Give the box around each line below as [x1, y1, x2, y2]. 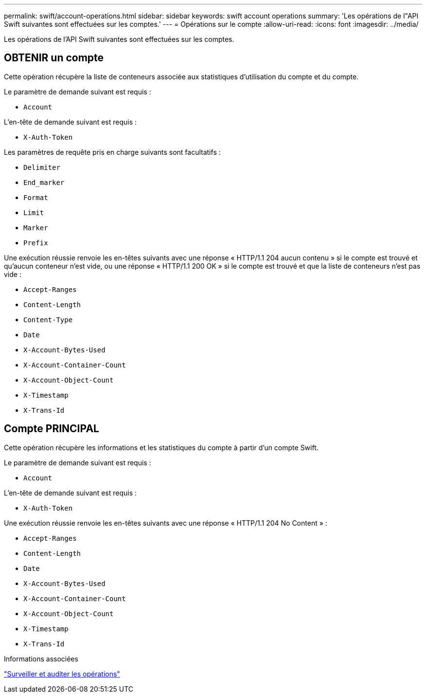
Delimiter [23, 163, 60, 171]
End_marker [23, 178, 65, 186]
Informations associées [4, 654, 78, 663]
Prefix [23, 238, 48, 247]
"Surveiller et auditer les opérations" [4, 669, 120, 678]
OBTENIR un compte [4, 52, 104, 64]
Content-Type [23, 315, 73, 324]
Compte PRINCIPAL [4, 422, 99, 435]
